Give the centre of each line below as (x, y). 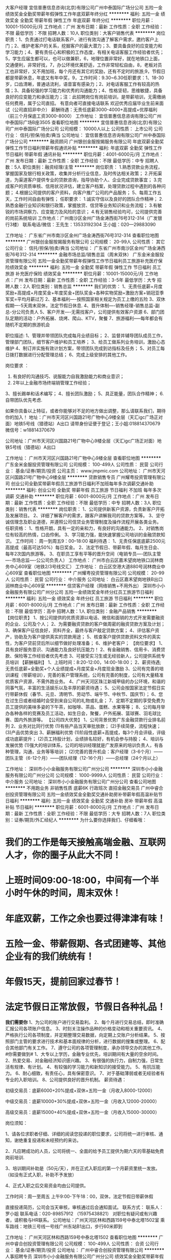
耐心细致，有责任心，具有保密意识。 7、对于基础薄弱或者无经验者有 (94, 1073)
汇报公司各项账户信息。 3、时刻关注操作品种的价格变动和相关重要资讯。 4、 (85, 1028)
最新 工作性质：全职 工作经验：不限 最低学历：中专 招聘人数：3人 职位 (88, 503)
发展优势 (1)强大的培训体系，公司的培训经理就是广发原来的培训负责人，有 (82, 745)
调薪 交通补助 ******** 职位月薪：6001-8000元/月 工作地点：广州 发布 (80, 496)
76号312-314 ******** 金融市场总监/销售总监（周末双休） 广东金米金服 (84, 255)
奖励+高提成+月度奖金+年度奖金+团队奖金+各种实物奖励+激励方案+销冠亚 (82, 293)
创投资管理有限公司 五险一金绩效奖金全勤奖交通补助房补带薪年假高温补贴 (82, 794)
